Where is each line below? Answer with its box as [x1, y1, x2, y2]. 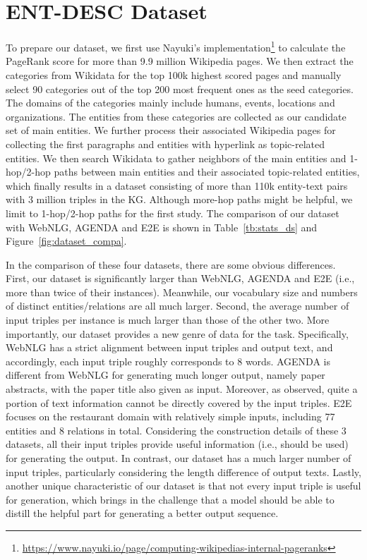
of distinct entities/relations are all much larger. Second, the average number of [6, 298, 349, 313]
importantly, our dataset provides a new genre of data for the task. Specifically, [6, 326, 349, 341]
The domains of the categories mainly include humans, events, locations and [6, 95, 335, 110]
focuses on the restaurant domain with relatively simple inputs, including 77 [6, 409, 335, 424]
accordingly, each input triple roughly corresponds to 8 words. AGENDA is [6, 353, 330, 368]
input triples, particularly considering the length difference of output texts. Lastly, [6, 464, 361, 479]
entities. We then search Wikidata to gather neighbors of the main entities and [6, 150, 347, 165]
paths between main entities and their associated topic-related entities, [54, 164, 360, 179]
